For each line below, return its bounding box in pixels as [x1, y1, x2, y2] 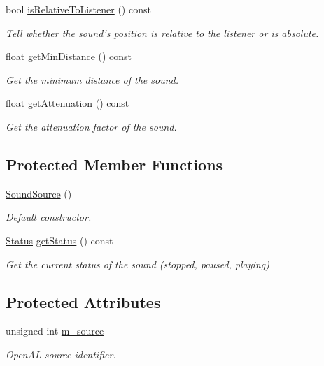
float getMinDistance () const [6, 49, 132, 64]
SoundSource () [6, 186, 72, 200]
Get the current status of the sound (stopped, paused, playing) [6, 256, 269, 271]
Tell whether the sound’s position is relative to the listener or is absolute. [6, 25, 319, 40]
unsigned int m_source [6, 323, 104, 338]
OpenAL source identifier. [6, 346, 116, 361]
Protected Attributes [6, 291, 161, 312]
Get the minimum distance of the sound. [6, 72, 179, 87]
